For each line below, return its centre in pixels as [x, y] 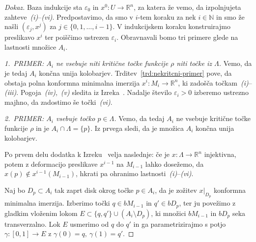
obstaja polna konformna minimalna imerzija [72, 82]
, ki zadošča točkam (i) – [215, 82]
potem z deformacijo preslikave [51, 164]
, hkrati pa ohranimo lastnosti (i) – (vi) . [134, 173]
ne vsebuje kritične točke [213, 118]
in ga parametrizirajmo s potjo [180, 224]
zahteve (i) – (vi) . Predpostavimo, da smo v [69, 16]
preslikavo [19, 37]
